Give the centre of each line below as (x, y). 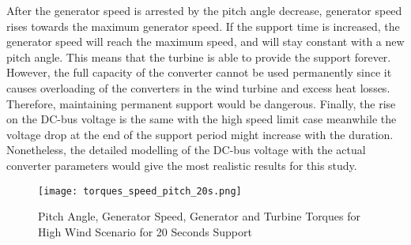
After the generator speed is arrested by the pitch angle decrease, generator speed (204, 10)
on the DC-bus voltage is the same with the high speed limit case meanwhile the (202, 119)
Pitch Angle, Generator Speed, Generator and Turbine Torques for (199, 216)
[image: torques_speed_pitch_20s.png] (140, 191)
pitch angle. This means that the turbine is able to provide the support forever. (199, 57)
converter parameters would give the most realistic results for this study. (182, 165)
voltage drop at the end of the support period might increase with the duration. (200, 134)
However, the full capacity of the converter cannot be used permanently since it (199, 72)
